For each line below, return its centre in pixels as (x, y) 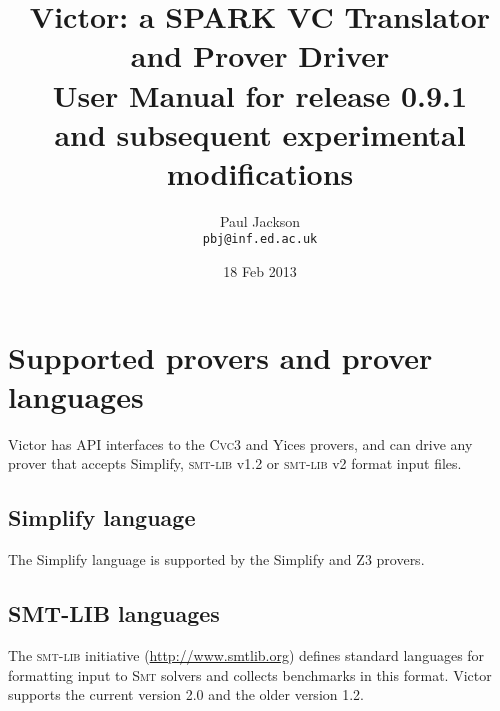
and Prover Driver (260, 55)
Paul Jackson (260, 220)
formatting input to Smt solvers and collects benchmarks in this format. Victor (250, 674)
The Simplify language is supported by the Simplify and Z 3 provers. (216, 559)
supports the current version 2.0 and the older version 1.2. (186, 694)
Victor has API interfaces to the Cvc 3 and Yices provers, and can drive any (240, 443)
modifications (260, 172)
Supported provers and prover (220, 356)
